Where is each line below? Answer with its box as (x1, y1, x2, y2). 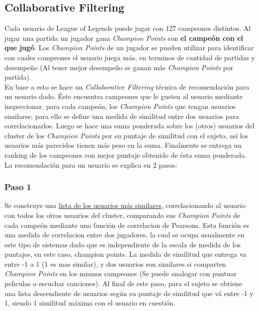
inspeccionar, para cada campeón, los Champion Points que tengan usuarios (4, 101, 236, 111)
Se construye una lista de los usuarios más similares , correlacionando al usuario (4, 200, 246, 210)
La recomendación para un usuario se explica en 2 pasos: (4, 159, 177, 170)
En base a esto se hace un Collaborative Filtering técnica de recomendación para (4, 81, 250, 92)
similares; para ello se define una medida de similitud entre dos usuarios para (4, 110, 239, 121)
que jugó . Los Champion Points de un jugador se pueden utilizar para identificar (4, 42, 254, 53)
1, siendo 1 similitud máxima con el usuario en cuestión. (4, 298, 175, 308)
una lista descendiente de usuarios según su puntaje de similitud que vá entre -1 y (4, 288, 254, 298)
